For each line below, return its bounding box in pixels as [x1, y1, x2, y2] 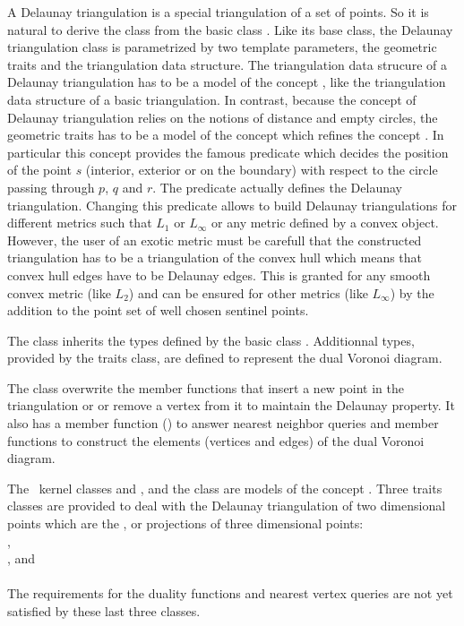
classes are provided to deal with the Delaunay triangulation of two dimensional [7, 496, 446, 515]
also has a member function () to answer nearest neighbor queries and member [7, 414, 439, 433]
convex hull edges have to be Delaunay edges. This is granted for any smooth [7, 265, 431, 284]
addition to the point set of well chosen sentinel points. [7, 301, 309, 320]
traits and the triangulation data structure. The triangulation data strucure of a [7, 55, 447, 73]
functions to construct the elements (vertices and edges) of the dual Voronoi [7, 431, 425, 450]
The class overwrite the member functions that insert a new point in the [7, 378, 404, 397]
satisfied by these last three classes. [7, 602, 201, 620]
